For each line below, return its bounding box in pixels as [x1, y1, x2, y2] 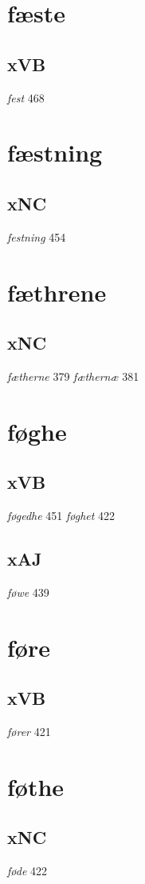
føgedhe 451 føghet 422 [7, 507, 116, 524]
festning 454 [7, 228, 66, 245]
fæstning [7, 136, 103, 169]
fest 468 [7, 89, 45, 106]
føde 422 [7, 862, 48, 879]
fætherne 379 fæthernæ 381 [7, 367, 139, 384]
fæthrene [7, 275, 107, 308]
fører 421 [7, 723, 51, 740]
